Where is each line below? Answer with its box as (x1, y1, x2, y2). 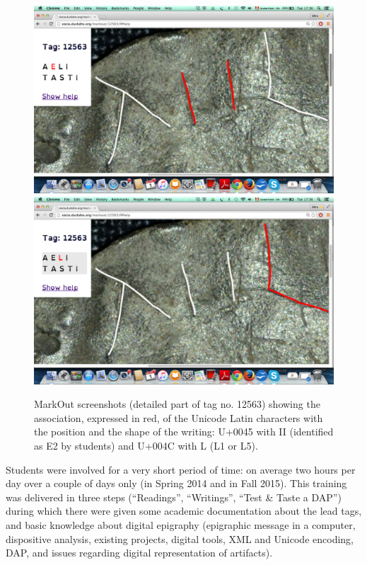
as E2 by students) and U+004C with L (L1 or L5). (34, 438, 258, 452)
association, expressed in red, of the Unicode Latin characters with (34, 410, 323, 425)
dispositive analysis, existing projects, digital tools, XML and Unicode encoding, (6, 531, 354, 546)
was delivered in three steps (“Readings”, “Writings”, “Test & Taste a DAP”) (6, 489, 342, 504)
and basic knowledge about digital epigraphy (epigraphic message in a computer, (6, 517, 356, 532)
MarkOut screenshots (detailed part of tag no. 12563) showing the (34, 396, 320, 411)
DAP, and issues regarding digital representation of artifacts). (6, 545, 273, 560)
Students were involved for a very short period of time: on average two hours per (6, 462, 356, 476)
